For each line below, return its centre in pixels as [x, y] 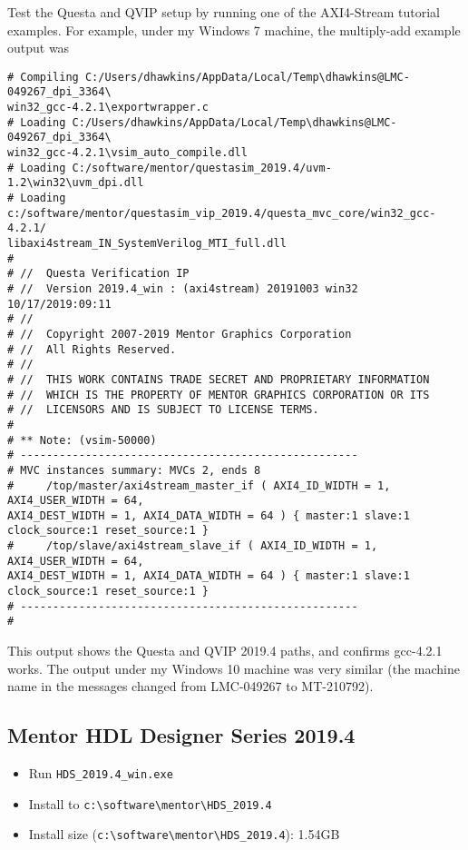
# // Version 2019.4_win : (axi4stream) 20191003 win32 [183, 288]
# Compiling [43, 77]
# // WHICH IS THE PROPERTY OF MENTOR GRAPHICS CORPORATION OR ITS [219, 395]
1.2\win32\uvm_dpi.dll [76, 183]
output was [39, 48]
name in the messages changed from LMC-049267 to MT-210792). [190, 686]
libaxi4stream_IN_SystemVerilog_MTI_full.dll [147, 243]
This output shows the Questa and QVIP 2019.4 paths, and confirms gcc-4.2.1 [225, 651]
